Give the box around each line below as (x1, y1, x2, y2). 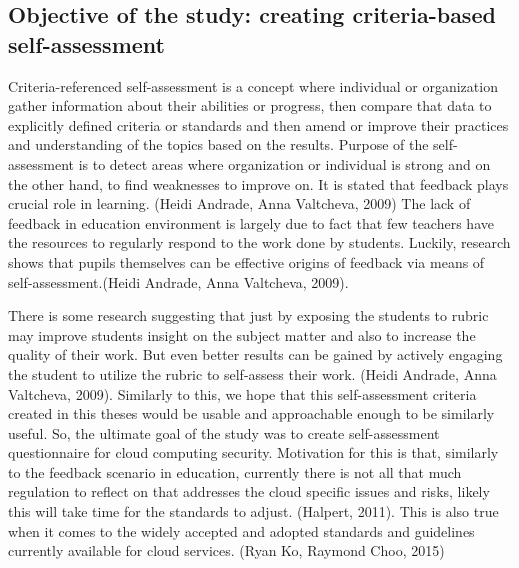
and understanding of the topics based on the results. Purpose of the (8, 134, 429, 155)
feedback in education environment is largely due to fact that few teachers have (8, 212, 494, 233)
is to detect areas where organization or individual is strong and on (78, 153, 491, 174)
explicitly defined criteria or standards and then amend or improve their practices (8, 114, 509, 135)
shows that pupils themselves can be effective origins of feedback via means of (8, 251, 485, 272)
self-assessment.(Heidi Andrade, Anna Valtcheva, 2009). (8, 271, 349, 292)
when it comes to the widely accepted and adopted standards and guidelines (8, 520, 475, 541)
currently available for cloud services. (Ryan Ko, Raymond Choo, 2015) (8, 540, 445, 561)
